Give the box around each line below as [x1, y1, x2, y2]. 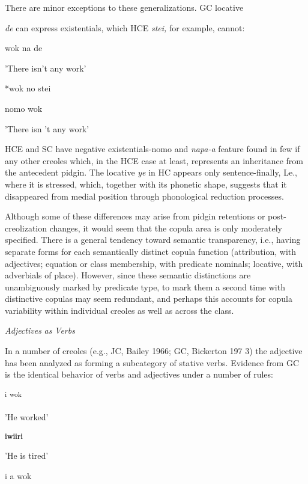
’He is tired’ [5, 449, 49, 462]
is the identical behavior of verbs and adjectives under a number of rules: [5, 368, 273, 381]
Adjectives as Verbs [5, 324, 75, 337]
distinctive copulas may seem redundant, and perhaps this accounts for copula [5, 292, 292, 305]
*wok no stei [5, 82, 51, 94]
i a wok [5, 469, 32, 482]
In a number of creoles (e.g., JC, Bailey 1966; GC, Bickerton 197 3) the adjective [5, 345, 303, 357]
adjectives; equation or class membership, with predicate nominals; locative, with [5, 257, 303, 269]
